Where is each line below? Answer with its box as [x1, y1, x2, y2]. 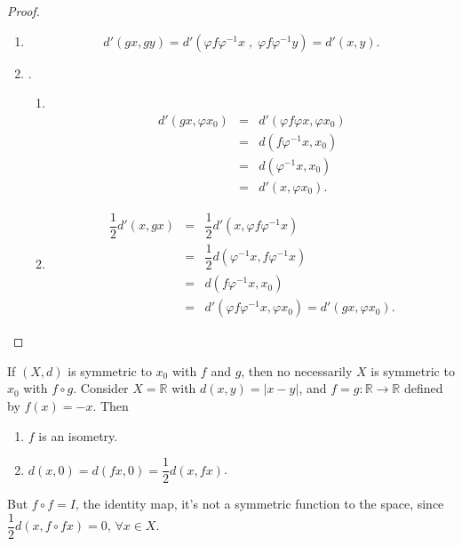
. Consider [73, 379, 129, 397]
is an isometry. [38, 426, 118, 445]
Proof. [7, 2, 40, 20]
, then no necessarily [241, 361, 353, 380]
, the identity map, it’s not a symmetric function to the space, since [75, 494, 444, 513]
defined [403, 379, 443, 397]
